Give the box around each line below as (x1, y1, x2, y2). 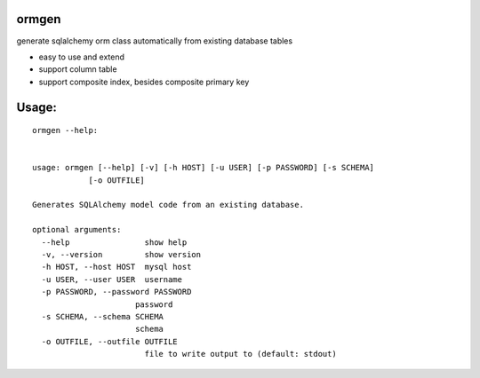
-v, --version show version (41, 249, 202, 259)
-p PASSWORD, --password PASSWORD (41, 287, 192, 297)
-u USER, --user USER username (41, 274, 182, 284)
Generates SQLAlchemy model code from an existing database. (32, 200, 304, 210)
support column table (38, 64, 117, 75)
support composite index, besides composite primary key (38, 76, 250, 87)
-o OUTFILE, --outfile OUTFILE (41, 336, 178, 346)
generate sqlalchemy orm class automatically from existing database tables (16, 35, 293, 46)
